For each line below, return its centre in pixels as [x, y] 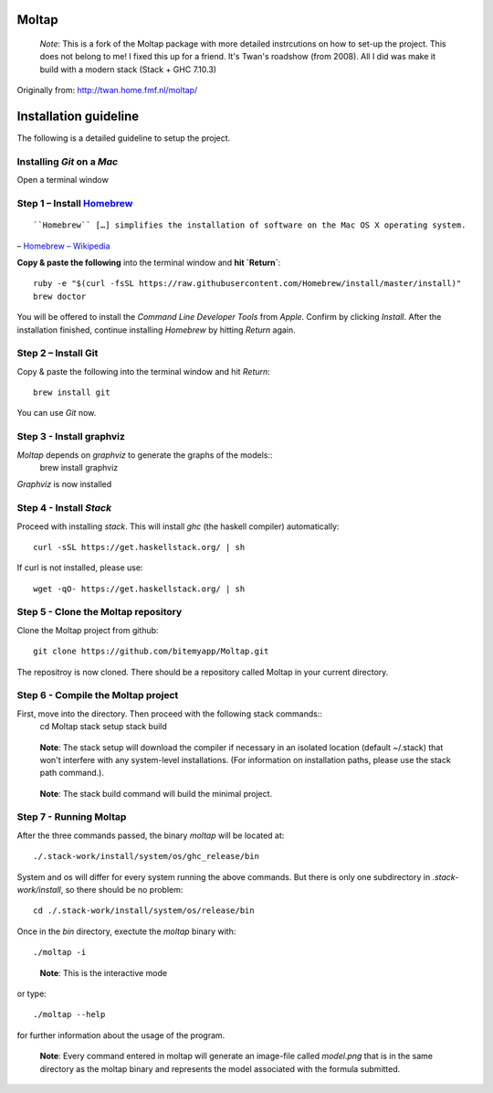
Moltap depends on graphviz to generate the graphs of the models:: [145, 455]
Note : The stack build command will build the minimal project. [156, 793]
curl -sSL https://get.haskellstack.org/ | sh [139, 547]
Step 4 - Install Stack [64, 508]
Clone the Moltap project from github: [88, 630]
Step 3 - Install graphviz [71, 437]
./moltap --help [69, 1015]
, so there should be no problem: [122, 890]
